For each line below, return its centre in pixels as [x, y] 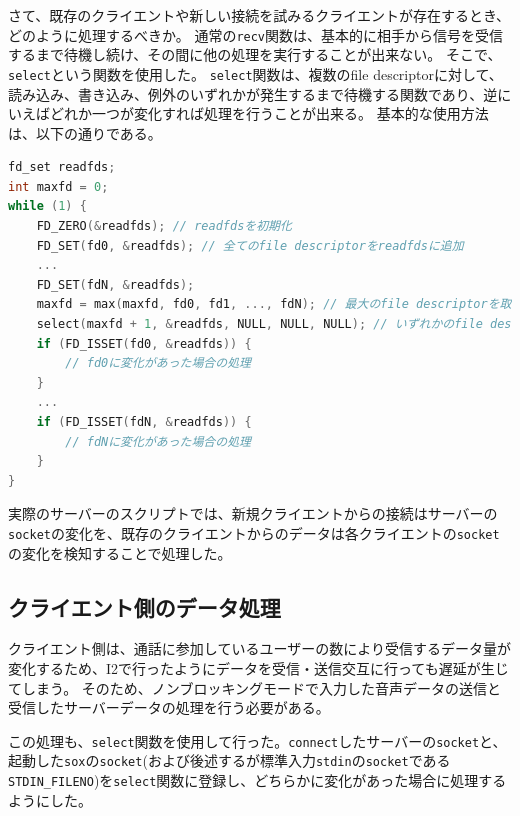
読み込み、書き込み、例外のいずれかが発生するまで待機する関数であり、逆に [260, 93]
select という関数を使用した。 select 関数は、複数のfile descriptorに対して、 [255, 73]
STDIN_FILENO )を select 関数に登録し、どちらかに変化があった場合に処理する [257, 780]
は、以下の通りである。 [85, 132]
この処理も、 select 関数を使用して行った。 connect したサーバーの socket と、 [257, 740]
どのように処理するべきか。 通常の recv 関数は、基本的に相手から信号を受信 [256, 34]
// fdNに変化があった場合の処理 [158, 441]
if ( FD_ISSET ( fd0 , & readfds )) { [144, 343]
